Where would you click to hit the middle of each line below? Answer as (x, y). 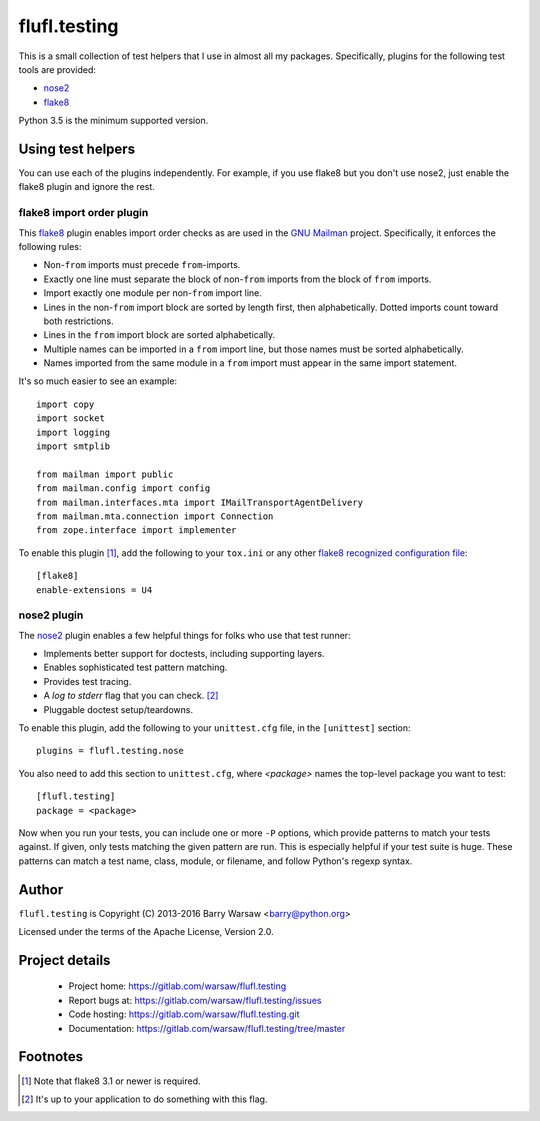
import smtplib (73, 446)
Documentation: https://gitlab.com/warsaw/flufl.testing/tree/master (207, 1028)
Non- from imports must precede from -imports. (142, 265)
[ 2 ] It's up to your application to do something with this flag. (144, 1099)
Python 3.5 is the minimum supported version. (113, 121)
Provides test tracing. (87, 681)
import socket (70, 418)
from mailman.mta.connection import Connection (155, 516)
